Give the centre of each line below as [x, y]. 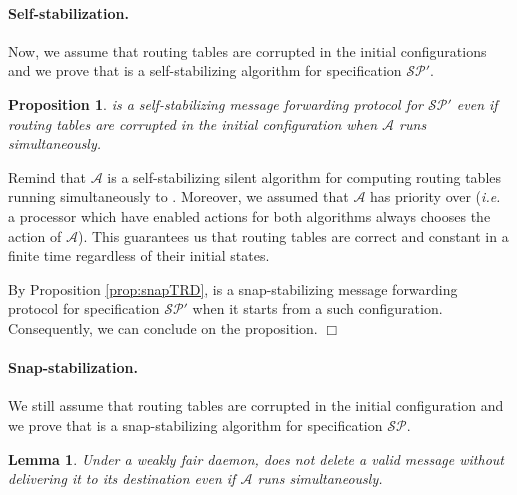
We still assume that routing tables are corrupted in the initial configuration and [256, 405]
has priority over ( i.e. [435, 196]
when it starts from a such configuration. [317, 308]
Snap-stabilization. [73, 367]
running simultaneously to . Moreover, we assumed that [178, 196]
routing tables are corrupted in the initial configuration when [193, 123]
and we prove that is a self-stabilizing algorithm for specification [205, 70]
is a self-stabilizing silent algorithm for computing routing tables [304, 176]
